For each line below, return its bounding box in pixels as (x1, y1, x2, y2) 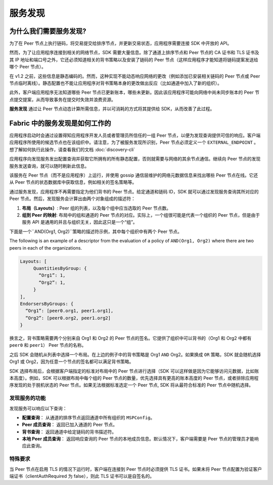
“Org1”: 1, (38, 272, 66, 278)
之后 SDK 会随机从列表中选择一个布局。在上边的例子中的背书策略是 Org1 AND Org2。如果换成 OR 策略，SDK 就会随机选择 (9, 351, 261, 357)
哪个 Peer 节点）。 (9, 64, 47, 70)
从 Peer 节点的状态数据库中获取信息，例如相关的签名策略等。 (9, 179, 137, 185)
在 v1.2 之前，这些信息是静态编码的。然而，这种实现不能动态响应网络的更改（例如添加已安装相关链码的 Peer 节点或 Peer (9, 73, 260, 79)
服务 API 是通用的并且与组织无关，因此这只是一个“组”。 (22, 219, 138, 225)
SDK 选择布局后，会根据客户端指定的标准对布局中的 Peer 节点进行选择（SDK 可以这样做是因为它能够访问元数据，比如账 (9, 368, 259, 374)
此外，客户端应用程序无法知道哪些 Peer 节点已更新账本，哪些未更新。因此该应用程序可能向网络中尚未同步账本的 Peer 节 (9, 89, 260, 96)
